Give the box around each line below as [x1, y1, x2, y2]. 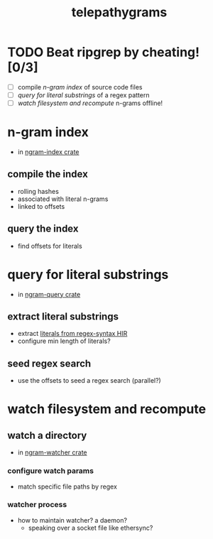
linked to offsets [17, 202, 65, 210]
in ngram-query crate [17, 290, 81, 298]
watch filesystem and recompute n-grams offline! [17, 99, 163, 107]
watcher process [7, 500, 67, 510]
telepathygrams [71, 4, 168, 21]
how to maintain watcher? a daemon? [17, 516, 128, 524]
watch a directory [7, 429, 87, 441]
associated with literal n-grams [17, 195, 109, 203]
